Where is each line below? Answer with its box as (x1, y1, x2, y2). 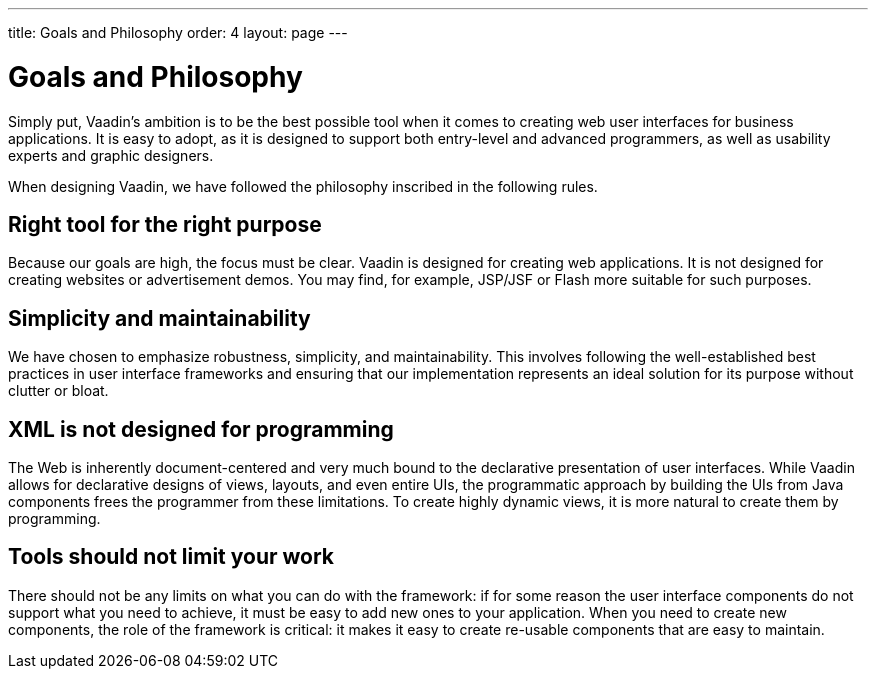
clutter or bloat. (8, 382, 109, 400)
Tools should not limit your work (8, 544, 335, 570)
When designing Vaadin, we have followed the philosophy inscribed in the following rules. (8, 177, 598, 195)
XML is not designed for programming (8, 416, 394, 442)
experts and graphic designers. (8, 146, 214, 164)
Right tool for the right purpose (8, 211, 322, 237)
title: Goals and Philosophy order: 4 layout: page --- (8, 24, 348, 41)
